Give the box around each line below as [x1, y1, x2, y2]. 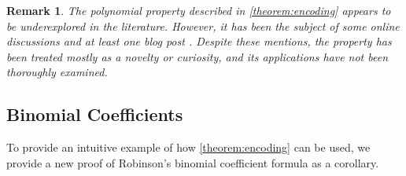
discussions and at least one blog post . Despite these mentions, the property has [6, 33, 392, 49]
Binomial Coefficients [6, 102, 183, 126]
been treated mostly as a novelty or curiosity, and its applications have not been [6, 48, 389, 64]
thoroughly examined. [6, 64, 108, 80]
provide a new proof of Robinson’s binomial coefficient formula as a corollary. [6, 154, 379, 170]
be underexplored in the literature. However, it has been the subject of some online [6, 17, 400, 34]
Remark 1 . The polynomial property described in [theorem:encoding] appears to [6, 2, 391, 18]
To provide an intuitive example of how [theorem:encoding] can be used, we [6, 139, 371, 156]
